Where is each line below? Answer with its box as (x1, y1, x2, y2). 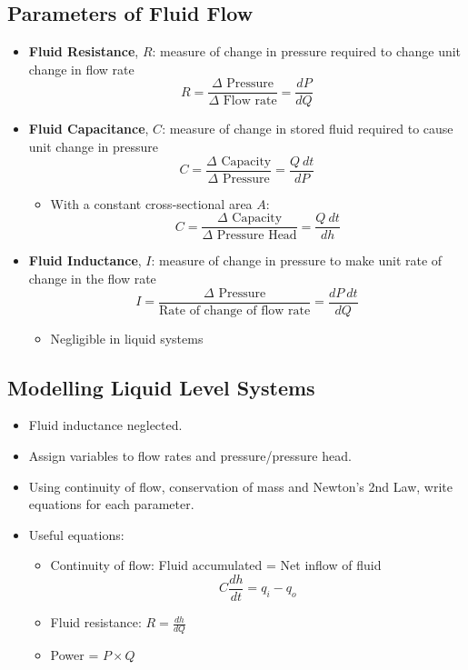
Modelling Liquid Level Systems (7, 373, 315, 401)
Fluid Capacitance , (28, 119, 149, 138)
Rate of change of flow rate (159, 304, 311, 317)
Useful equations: (28, 525, 124, 544)
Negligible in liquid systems (50, 328, 204, 347)
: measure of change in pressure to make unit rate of (151, 251, 443, 270)
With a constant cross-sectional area (50, 194, 253, 213)
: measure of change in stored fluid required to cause (162, 119, 453, 138)
